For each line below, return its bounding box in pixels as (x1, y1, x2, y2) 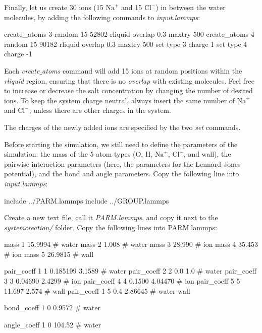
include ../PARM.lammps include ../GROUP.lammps (4, 195, 169, 206)
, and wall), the (183, 149, 231, 159)
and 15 (121, 2, 142, 12)
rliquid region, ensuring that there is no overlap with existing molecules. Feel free (4, 75, 254, 86)
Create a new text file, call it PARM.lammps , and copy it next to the (4, 212, 218, 223)
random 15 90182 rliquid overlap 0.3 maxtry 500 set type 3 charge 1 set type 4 (4, 38, 247, 49)
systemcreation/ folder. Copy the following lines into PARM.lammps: (4, 222, 217, 232)
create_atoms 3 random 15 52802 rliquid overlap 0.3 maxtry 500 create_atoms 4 (4, 29, 254, 39)
